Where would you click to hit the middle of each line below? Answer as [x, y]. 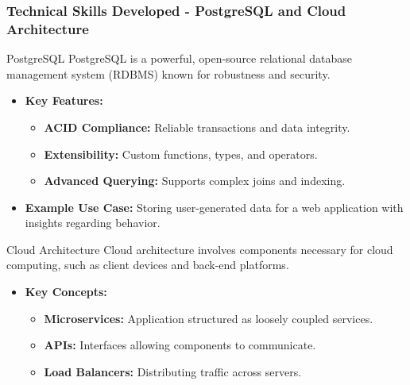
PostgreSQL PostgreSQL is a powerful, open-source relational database [179, 58]
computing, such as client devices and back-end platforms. [148, 265]
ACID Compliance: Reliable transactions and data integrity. [197, 127]
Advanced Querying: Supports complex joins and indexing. [195, 181]
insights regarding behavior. [93, 223]
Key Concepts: [66, 292]
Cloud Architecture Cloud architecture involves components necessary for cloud [200, 249]
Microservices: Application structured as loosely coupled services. [209, 318]
